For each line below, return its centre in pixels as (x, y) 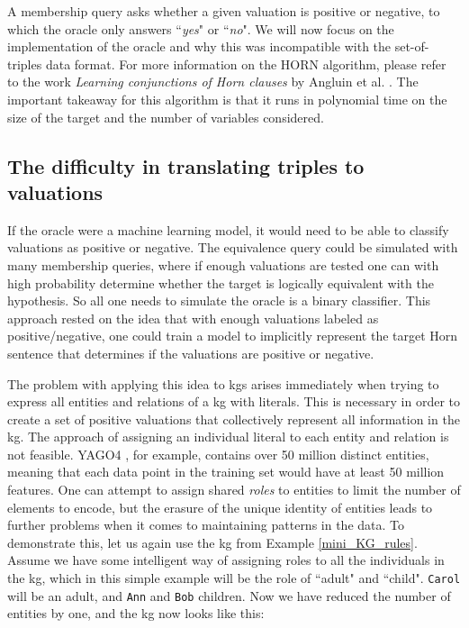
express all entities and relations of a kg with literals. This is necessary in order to (234, 401)
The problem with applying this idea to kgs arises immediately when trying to (223, 383)
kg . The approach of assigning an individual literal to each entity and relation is (228, 437)
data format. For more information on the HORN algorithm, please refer (246, 64)
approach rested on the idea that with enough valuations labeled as (193, 318)
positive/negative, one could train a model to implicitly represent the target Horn (233, 336)
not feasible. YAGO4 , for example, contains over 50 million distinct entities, (218, 454)
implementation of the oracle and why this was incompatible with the (199, 46)
